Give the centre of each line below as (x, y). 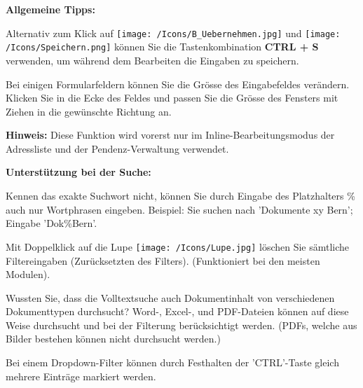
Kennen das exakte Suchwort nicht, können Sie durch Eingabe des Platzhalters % (180, 196)
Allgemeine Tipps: (50, 9)
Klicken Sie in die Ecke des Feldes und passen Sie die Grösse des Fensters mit (172, 98)
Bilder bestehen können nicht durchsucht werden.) (113, 339)
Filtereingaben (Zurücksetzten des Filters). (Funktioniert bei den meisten (163, 260)
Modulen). (28, 274)
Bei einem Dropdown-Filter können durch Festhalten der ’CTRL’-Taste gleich (172, 362)
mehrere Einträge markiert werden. (81, 376)
